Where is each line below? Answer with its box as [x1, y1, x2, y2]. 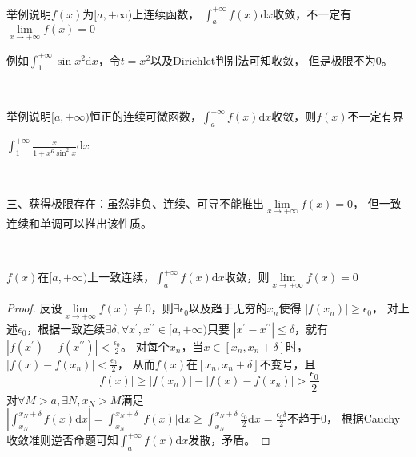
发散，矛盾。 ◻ [188, 431, 270, 448]
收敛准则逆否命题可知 [6, 431, 118, 448]
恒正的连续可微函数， [89, 108, 202, 124]
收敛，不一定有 [273, 5, 352, 22]
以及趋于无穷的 [188, 300, 267, 316]
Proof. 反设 [6, 300, 62, 316]
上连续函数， [132, 5, 200, 22]
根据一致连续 [38, 320, 106, 336]
